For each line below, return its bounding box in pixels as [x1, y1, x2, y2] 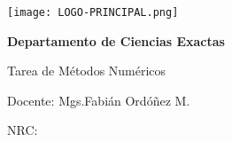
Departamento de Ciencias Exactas [7, 31, 225, 50]
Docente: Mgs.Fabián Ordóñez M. [7, 91, 190, 109]
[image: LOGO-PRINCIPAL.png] [7, 6, 179, 19]
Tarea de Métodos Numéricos [7, 61, 166, 80]
